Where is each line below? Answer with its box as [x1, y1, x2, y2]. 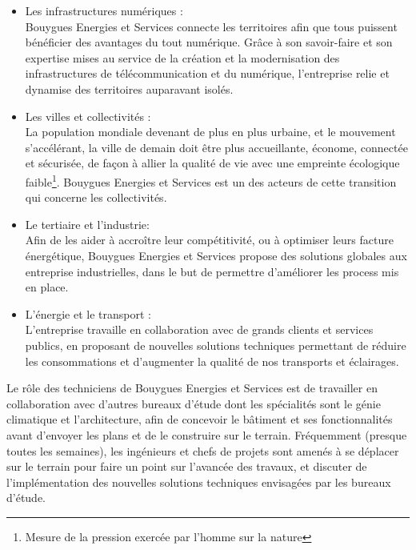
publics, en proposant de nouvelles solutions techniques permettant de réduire [25, 336, 406, 353]
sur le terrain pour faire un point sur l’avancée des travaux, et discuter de [6, 458, 367, 475]
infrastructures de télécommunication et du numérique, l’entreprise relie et [25, 65, 390, 82]
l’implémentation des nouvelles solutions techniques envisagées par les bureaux [6, 473, 391, 490]
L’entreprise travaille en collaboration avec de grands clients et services [25, 321, 374, 338]
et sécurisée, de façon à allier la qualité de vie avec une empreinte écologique [25, 155, 400, 171]
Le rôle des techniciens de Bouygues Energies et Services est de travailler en [6, 379, 378, 396]
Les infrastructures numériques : [25, 2, 183, 18]
